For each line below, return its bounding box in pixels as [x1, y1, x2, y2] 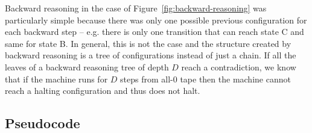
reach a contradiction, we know [181, 60, 296, 73]
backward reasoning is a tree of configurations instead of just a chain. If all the [5, 49, 296, 61]
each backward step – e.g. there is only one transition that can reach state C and [5, 25, 304, 38]
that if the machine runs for [5, 72, 108, 85]
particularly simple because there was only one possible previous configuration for [5, 13, 307, 26]
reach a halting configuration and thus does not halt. [5, 84, 200, 97]
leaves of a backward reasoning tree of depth [5, 60, 169, 73]
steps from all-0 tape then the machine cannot [120, 72, 291, 85]
